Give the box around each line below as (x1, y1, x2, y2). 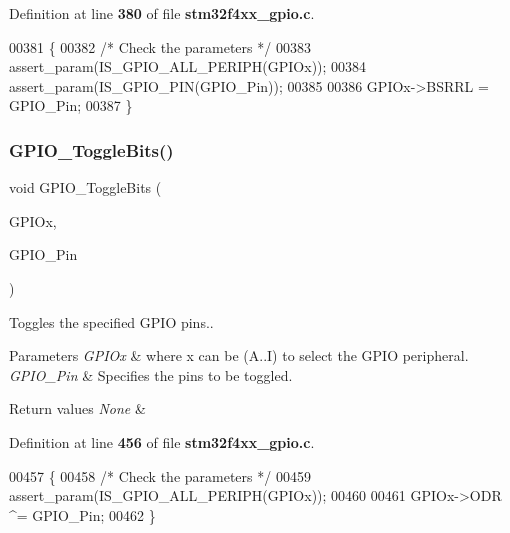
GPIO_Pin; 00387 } (9, 95, 133, 116)
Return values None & (9, 398, 146, 419)
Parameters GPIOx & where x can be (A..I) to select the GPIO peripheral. (9, 345, 469, 366)
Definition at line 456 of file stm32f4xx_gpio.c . (9, 431, 315, 452)
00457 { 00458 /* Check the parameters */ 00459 (9, 465, 311, 486)
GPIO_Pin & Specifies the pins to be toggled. (9, 364, 293, 385)
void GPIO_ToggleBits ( (9, 177, 162, 198)
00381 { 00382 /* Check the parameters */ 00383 (9, 36, 311, 57)
